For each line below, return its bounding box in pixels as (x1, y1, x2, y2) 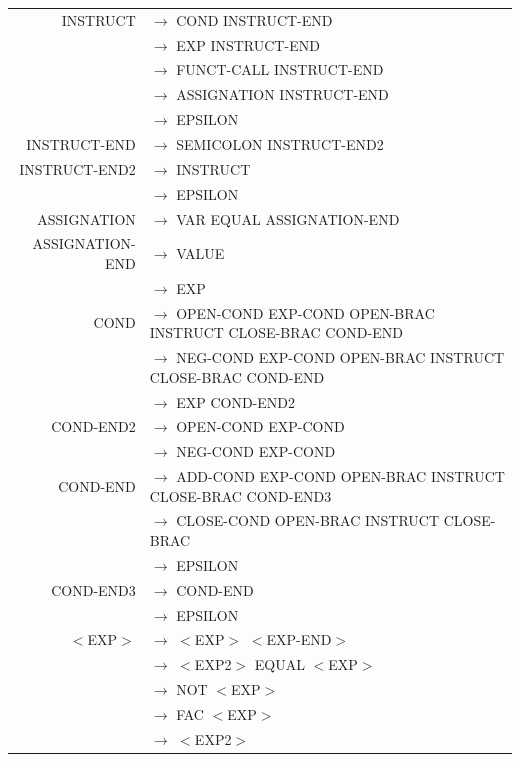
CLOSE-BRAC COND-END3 (149, 485, 332, 506)
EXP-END (266, 629, 332, 650)
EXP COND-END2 (176, 391, 295, 412)
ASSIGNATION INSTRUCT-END (176, 84, 389, 105)
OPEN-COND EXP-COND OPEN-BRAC (176, 302, 435, 323)
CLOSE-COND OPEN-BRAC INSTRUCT (176, 510, 440, 531)
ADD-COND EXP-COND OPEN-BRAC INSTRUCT (176, 466, 505, 487)
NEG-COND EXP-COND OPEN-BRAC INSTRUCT (176, 347, 505, 368)
